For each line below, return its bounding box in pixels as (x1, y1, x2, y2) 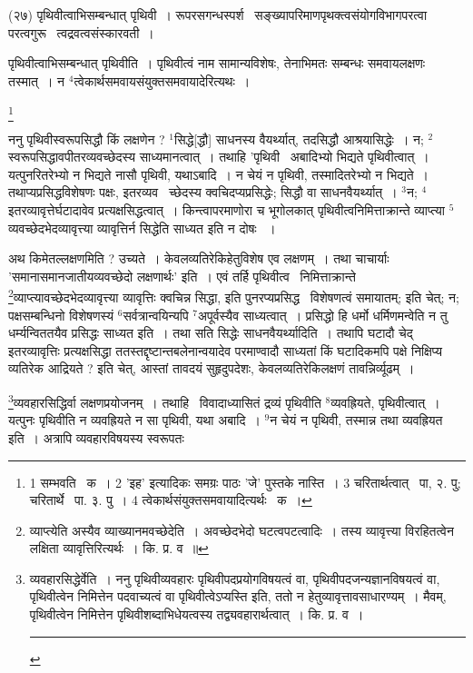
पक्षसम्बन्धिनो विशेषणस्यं (8, 305, 114, 324)
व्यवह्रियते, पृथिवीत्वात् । (330, 392, 440, 411)
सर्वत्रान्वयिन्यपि (123, 305, 189, 324)
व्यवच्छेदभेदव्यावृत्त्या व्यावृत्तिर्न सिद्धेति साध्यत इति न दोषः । (8, 218, 276, 237)
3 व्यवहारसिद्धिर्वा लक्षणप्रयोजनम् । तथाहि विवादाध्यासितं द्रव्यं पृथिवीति (8, 391, 321, 411)
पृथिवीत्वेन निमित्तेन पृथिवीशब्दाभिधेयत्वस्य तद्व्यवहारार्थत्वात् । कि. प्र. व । (29, 605, 364, 624)
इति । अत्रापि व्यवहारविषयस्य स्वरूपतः (8, 428, 184, 447)
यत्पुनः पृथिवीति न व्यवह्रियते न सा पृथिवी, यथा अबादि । (8, 411, 261, 430)
